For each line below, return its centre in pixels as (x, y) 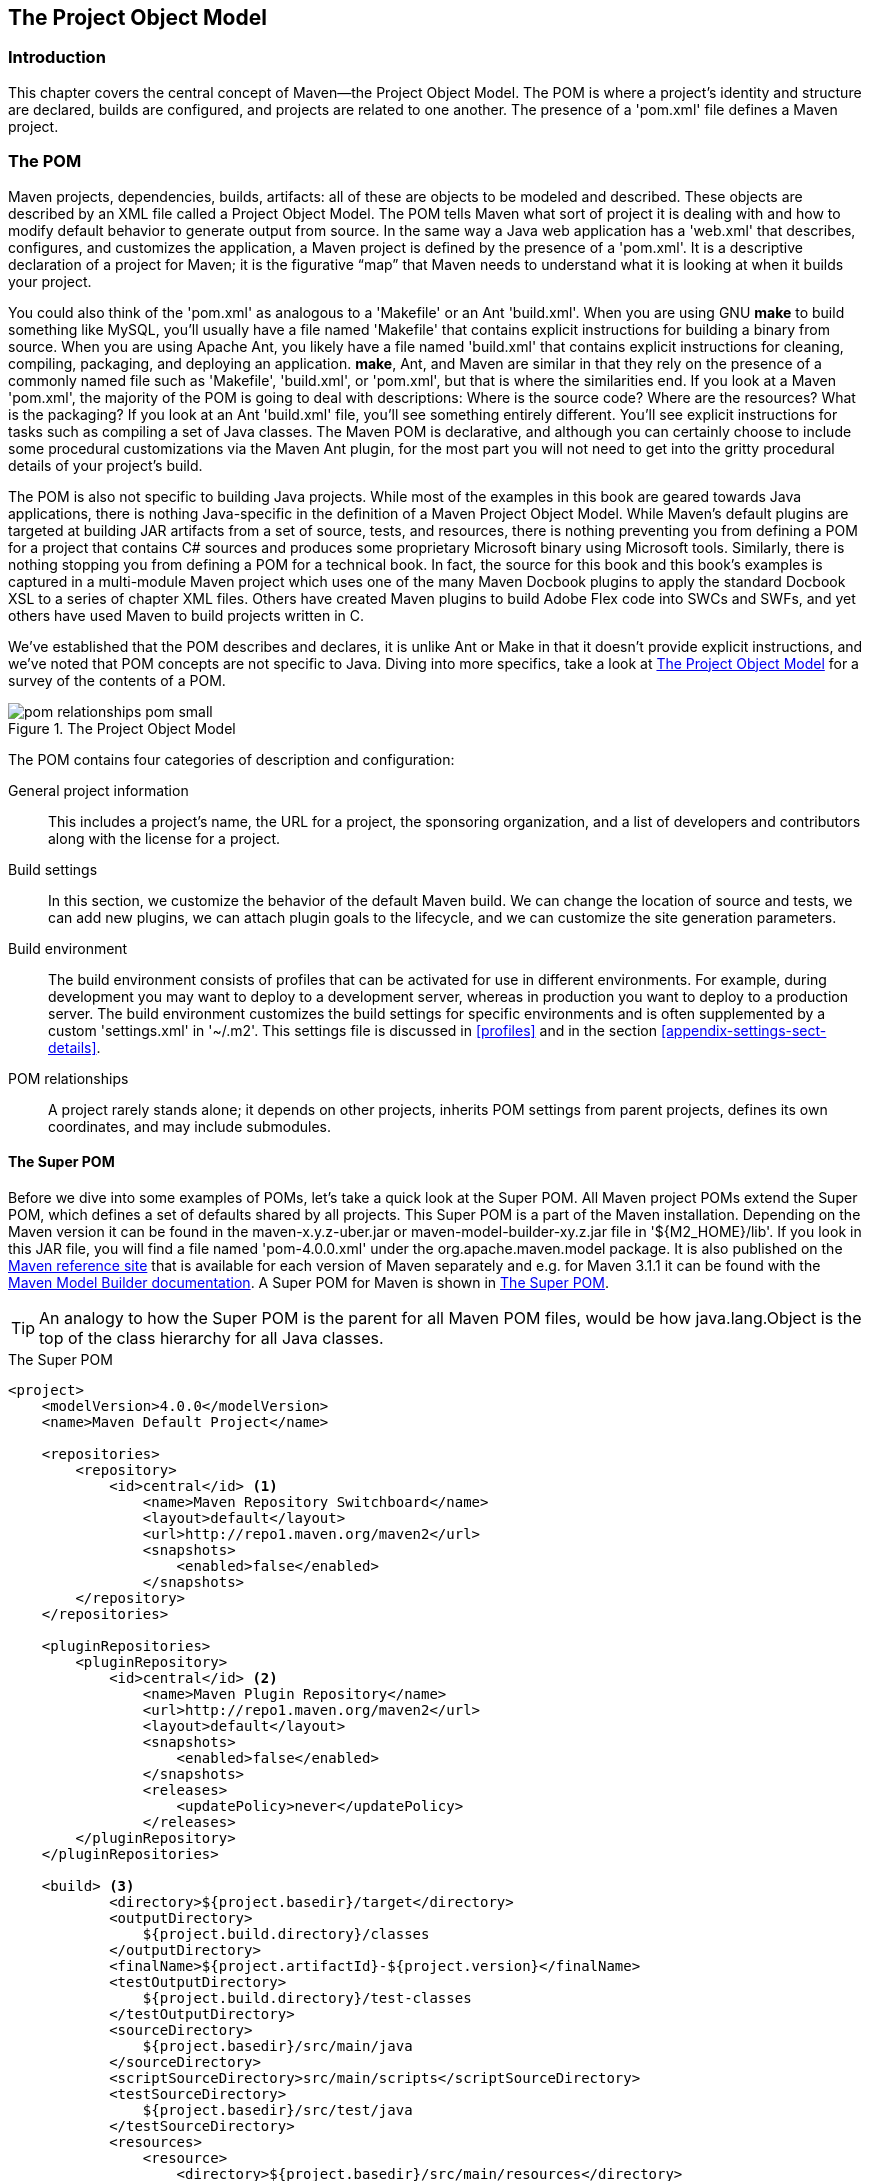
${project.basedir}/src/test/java (277, 2109)
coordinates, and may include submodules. (189, 1126)
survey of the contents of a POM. (117, 680)
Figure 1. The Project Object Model (122, 728)
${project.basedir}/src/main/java (277, 2045)
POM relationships (68, 1078)
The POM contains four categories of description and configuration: (231, 759)
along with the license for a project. (164, 838)
